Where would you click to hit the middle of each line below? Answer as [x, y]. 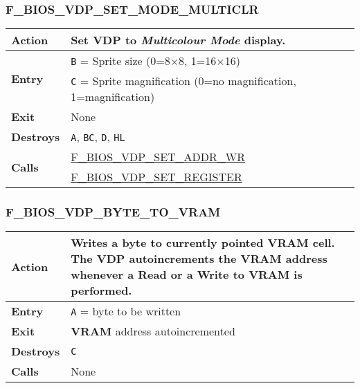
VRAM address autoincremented [153, 331]
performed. [101, 290]
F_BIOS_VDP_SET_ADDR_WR [158, 157]
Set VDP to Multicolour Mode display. [178, 40]
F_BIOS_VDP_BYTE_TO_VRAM [113, 212]
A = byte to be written [126, 311]
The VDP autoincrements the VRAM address [199, 259]
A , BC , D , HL [98, 137]
